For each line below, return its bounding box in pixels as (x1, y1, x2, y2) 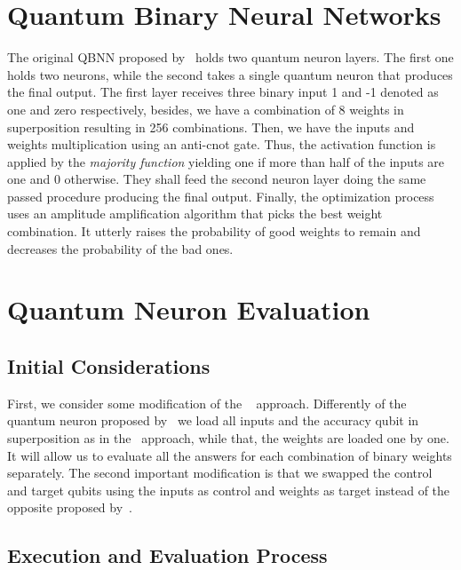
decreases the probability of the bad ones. (7, 239, 234, 257)
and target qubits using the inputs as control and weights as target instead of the (7, 480, 450, 499)
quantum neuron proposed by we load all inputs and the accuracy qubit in (7, 411, 419, 430)
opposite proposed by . (7, 498, 133, 517)
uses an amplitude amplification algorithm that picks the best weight (7, 204, 383, 223)
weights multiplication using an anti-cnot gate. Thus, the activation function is (7, 135, 436, 154)
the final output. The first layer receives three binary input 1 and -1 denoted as (7, 83, 439, 101)
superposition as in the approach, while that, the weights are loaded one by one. (7, 429, 449, 447)
